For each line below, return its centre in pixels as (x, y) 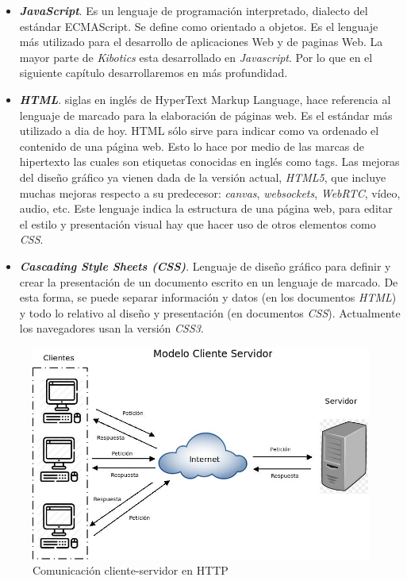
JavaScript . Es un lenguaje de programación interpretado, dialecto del (194, 10)
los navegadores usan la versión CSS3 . (111, 328)
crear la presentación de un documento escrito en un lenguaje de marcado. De (209, 281)
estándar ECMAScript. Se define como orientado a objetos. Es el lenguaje (199, 26)
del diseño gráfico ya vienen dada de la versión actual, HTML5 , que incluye (203, 177)
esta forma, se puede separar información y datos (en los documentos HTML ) (208, 297)
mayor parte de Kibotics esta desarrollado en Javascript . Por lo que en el (196, 57)
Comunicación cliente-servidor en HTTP (131, 570)
